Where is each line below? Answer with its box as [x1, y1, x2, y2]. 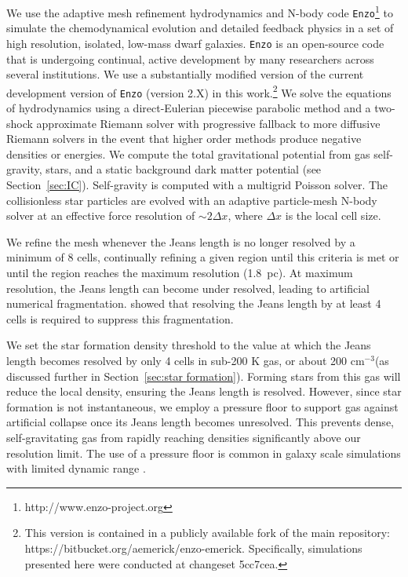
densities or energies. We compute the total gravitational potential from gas [6, 145, 370, 162]
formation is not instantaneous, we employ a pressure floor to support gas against [6, 398, 399, 414]
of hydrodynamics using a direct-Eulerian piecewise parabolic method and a [6, 100, 371, 116]
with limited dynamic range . [6, 460, 146, 477]
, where [228, 207, 263, 224]
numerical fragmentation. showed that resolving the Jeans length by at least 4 [6, 295, 381, 312]
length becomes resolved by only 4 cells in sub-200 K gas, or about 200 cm [6, 352, 365, 368]
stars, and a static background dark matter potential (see [46, 161, 322, 177]
